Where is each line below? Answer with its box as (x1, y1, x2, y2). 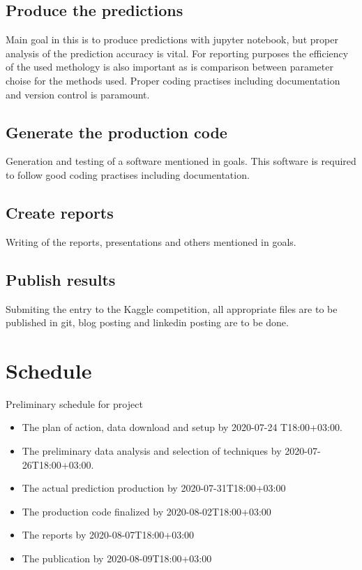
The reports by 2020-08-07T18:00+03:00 (22, 527, 195, 542)
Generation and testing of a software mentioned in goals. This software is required (6, 154, 356, 168)
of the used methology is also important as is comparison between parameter (6, 59, 333, 74)
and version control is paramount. (6, 87, 150, 101)
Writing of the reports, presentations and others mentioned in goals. (6, 234, 296, 249)
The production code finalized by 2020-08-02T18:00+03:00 (22, 504, 271, 518)
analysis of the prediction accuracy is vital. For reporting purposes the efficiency (6, 45, 349, 60)
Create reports (6, 201, 114, 223)
